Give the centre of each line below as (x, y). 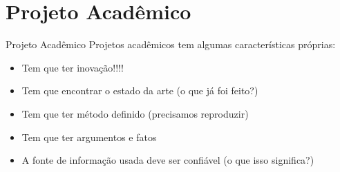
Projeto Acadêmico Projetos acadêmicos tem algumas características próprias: (171, 44)
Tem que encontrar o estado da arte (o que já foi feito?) (140, 90)
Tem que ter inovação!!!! (73, 67)
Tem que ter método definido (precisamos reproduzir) (135, 113)
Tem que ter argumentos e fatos (89, 137)
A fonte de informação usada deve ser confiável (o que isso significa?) (168, 160)
